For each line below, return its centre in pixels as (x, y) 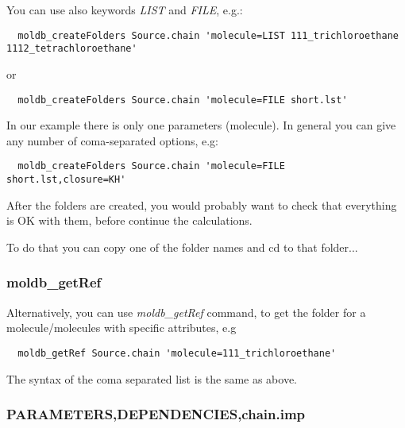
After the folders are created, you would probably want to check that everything (202, 204)
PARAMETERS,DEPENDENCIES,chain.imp (156, 414)
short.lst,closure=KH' (66, 179)
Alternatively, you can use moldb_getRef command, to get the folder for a (186, 312)
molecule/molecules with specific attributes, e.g (121, 328)
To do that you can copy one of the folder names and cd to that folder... (182, 247)
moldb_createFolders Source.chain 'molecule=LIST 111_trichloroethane (208, 35)
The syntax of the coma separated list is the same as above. (152, 378)
